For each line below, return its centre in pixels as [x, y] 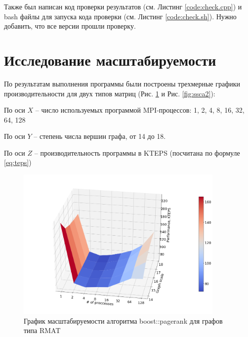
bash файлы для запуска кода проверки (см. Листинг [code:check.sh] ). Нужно [120, 16]
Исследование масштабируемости [110, 60]
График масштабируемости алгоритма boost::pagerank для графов [123, 320]
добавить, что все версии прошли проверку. [70, 26]
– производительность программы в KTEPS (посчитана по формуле [137, 152]
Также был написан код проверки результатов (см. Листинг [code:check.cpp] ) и [123, 6]
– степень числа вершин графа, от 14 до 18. [100, 136]
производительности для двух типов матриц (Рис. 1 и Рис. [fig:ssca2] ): [110, 93]
